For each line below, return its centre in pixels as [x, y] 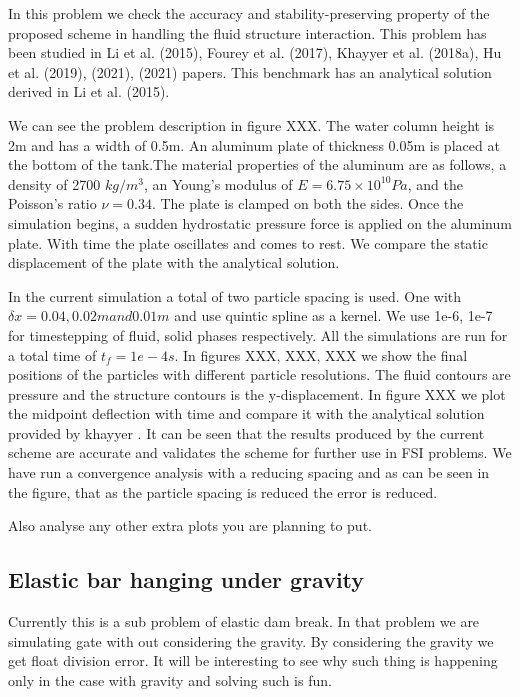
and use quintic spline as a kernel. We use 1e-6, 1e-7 [333, 315]
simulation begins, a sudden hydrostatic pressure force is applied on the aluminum [260, 222]
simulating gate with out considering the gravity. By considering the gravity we [251, 640]
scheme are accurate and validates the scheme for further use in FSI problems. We [260, 452]
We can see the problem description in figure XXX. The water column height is [251, 124]
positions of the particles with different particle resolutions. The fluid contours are [259, 374]
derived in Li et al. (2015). [89, 91]
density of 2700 [54, 183]
